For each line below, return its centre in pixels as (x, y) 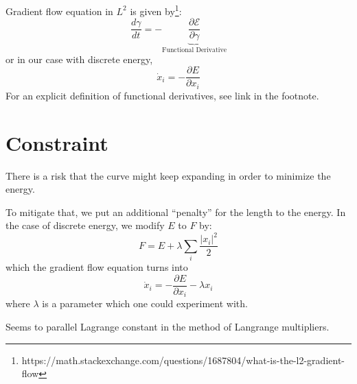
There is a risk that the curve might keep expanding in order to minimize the (168, 175)
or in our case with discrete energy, (79, 59)
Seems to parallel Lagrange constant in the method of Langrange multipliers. (168, 326)
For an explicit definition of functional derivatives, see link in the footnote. (162, 95)
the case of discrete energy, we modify (85, 225)
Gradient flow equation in (59, 11)
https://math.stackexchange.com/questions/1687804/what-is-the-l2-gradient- (183, 360)
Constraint (57, 142)
